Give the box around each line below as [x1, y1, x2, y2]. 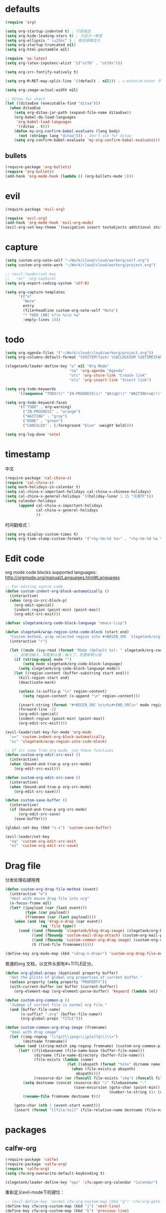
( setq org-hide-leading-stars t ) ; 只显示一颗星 [5, 33, 103, 38]
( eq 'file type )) [40, 924, 77, 929]
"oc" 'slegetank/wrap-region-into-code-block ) [9, 739, 107, 744]
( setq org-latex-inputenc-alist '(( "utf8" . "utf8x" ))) [5, 61, 123, 66]
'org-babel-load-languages [16, 119, 72, 124]
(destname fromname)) [23, 1039, 68, 1044]
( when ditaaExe [9, 105, 41, 111]
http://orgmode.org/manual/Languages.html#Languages [5, 575, 120, 581]
